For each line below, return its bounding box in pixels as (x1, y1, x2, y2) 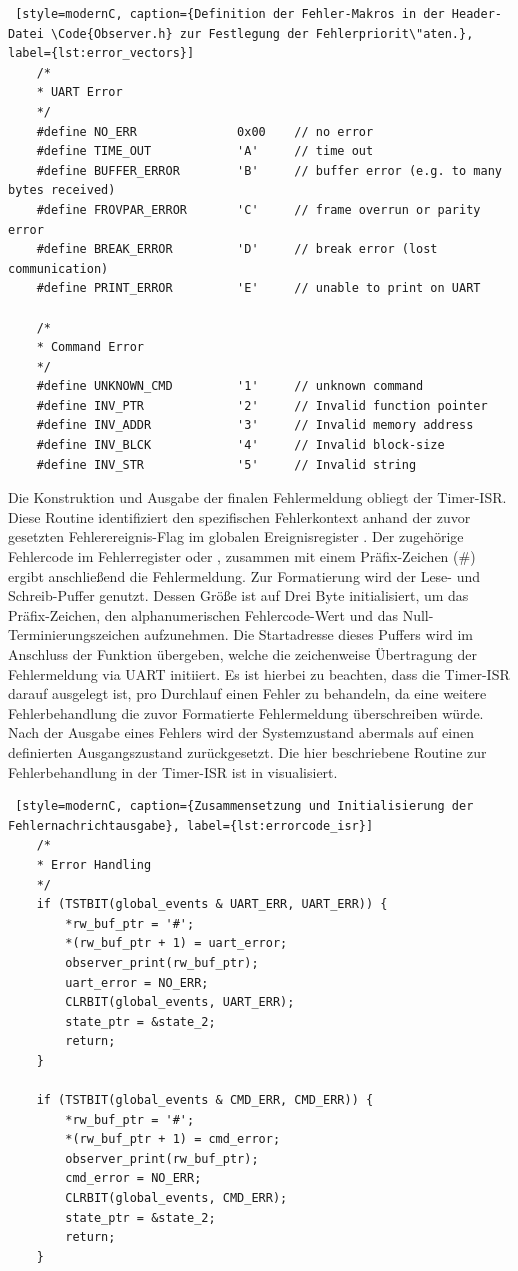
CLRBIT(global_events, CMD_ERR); (65, 1191, 288, 1206)
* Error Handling (36, 857, 152, 872)
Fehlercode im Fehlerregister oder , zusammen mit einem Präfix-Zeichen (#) (8, 546, 476, 567)
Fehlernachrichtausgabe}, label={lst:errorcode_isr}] (8, 818, 374, 833)
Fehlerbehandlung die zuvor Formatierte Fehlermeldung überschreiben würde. (8, 702, 484, 723)
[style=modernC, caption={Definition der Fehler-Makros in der (15, 7, 445, 21)
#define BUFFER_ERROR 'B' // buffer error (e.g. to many (36, 163, 502, 178)
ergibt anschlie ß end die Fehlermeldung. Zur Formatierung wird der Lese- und (8, 565, 481, 586)
